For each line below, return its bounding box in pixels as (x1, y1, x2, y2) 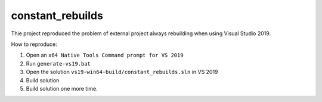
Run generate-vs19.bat (26, 60, 91, 67)
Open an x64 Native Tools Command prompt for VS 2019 (26, 51, 184, 59)
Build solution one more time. (26, 85, 98, 92)
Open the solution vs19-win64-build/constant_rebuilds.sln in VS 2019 (26, 69, 218, 76)
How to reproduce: (11, 41, 57, 48)
